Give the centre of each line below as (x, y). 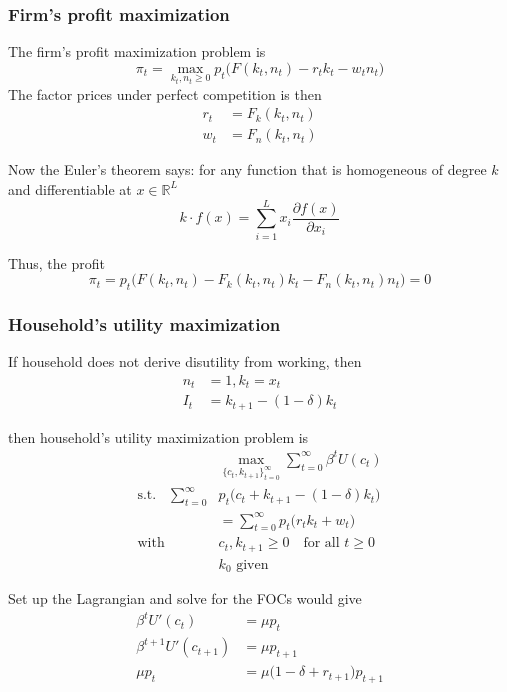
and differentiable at (70, 188)
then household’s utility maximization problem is (158, 436)
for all (321, 543)
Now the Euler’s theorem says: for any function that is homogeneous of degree (247, 169)
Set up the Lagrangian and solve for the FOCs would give (185, 598)
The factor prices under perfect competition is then (165, 93)
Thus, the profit (56, 262)
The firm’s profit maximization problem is (137, 51)
